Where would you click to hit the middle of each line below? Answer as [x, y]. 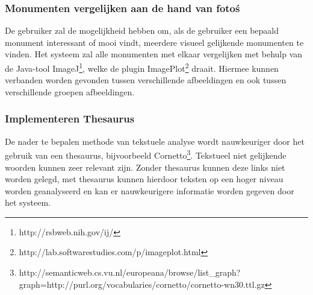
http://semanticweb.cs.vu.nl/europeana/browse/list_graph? [130, 272]
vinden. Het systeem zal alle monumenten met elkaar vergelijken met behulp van [154, 54]
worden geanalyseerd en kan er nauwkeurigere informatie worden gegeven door [150, 190]
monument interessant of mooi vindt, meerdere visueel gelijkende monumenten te [154, 42]
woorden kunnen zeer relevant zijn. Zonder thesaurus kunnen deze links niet [145, 167]
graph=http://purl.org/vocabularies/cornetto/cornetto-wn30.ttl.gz [142, 284]
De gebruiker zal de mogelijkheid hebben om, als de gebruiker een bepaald [142, 30]
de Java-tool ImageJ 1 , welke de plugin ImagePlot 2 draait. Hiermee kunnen [142, 67]
